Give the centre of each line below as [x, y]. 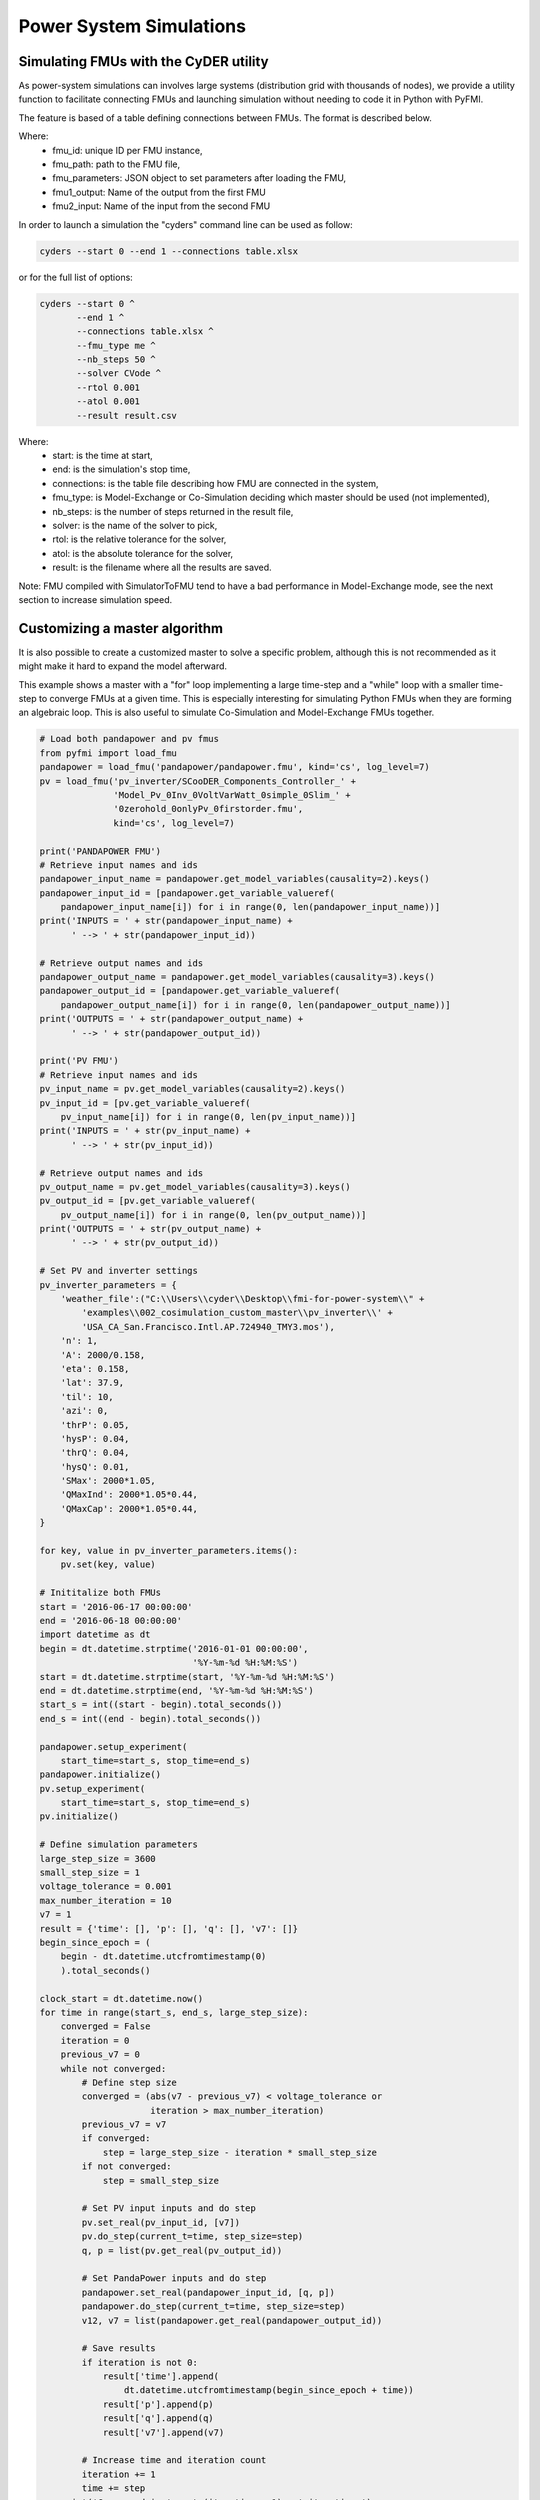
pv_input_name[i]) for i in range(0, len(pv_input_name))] [208, 1116]
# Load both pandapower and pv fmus [129, 739]
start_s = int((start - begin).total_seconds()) [161, 1704]
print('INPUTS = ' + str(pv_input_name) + [145, 1131]
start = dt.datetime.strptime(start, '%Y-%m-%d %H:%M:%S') [187, 1676]
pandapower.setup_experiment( [113, 1746]
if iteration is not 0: [140, 2362]
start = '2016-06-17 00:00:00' [116, 1606]
